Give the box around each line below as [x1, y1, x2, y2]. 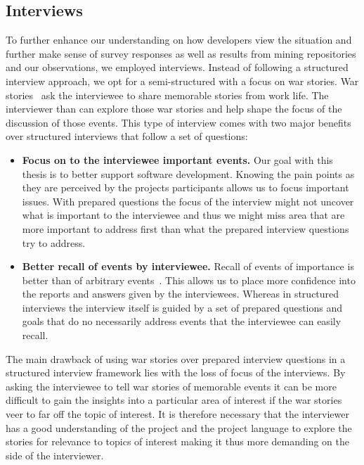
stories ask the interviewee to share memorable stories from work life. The [6, 87, 329, 102]
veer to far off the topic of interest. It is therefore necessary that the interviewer [6, 407, 350, 421]
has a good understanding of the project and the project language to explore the [6, 420, 352, 435]
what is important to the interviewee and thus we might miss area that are [22, 208, 345, 222]
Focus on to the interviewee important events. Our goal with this [22, 152, 333, 167]
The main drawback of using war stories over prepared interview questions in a [6, 351, 346, 366]
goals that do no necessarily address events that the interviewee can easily [22, 314, 342, 329]
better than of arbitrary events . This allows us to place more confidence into [22, 272, 356, 287]
